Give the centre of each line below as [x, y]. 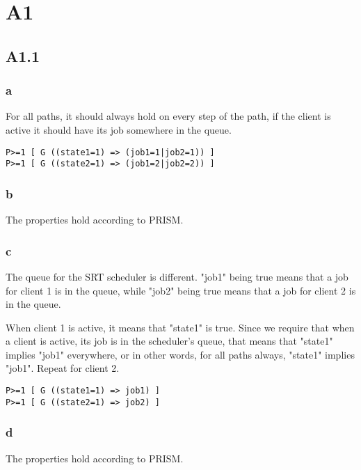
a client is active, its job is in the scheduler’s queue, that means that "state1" [169, 341]
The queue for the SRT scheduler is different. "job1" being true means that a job [177, 276]
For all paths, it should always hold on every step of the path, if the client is [168, 116]
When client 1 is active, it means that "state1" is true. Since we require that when [180, 327]
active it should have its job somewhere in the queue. [119, 129]
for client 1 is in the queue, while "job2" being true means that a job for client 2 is [181, 290]
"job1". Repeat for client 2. [63, 368]
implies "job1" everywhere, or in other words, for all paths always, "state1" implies [180, 354]
